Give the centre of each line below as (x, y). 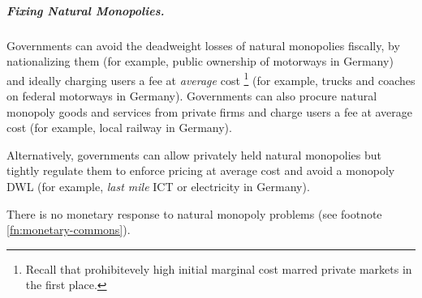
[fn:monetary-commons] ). (69, 230)
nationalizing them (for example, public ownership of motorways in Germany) (200, 61)
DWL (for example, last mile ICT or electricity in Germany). (158, 186)
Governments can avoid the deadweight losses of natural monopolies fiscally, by (203, 45)
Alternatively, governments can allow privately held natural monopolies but (194, 154)
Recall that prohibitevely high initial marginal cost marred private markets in (219, 268)
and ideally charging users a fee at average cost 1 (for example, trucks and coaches (211, 79)
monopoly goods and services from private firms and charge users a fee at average (210, 111)
